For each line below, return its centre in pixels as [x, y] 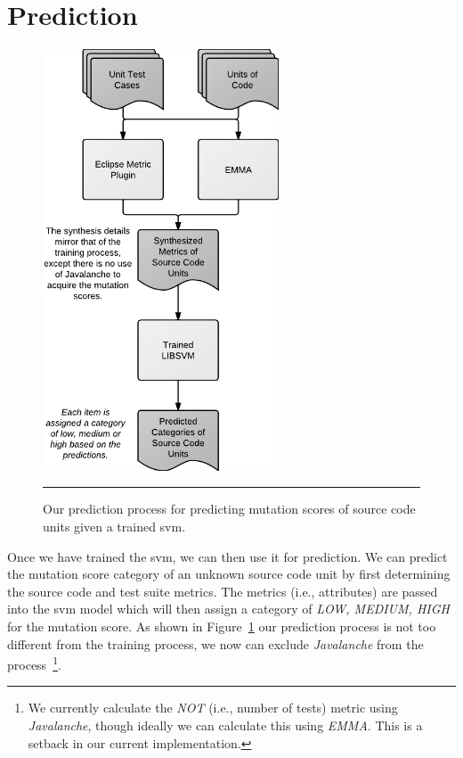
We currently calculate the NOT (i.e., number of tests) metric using [213, 708]
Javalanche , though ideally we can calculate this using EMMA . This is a [225, 725]
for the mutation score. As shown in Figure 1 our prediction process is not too [222, 626]
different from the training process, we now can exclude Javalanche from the [215, 643]
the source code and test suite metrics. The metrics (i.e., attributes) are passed [223, 591]
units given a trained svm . [114, 527]
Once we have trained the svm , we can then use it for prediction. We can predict [227, 556]
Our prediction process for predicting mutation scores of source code [229, 509]
